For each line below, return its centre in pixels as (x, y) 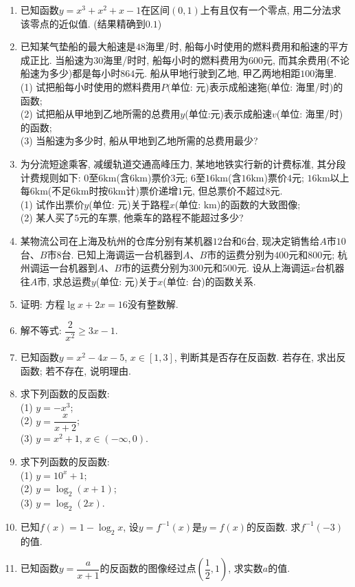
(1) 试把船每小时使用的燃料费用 (91, 86)
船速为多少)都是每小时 (70, 73)
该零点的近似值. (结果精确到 (83, 23)
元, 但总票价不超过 (224, 191)
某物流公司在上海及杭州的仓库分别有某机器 (116, 240)
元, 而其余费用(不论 (306, 59)
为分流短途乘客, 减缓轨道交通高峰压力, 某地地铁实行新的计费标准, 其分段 (183, 163)
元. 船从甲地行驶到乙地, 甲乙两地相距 (218, 73)
